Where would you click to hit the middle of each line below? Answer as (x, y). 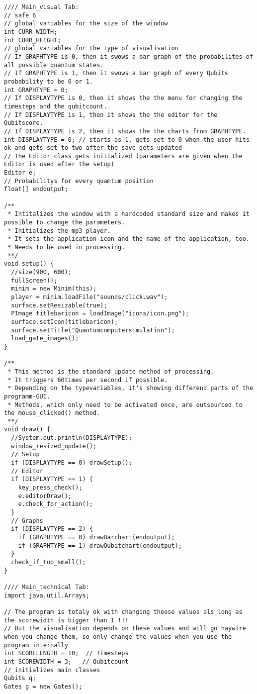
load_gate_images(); (45, 339)
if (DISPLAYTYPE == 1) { (52, 479)
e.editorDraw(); (45, 496)
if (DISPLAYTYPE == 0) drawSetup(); (72, 463)
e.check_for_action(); (55, 504)
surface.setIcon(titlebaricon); (65, 322)
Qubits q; (20, 678)
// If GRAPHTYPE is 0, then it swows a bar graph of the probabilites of (129, 56)
